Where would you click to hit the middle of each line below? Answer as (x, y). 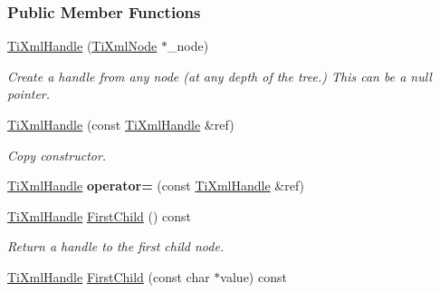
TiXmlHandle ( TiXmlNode (82, 46)
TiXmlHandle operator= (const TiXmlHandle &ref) (156, 186)
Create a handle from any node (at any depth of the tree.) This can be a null (220, 76)
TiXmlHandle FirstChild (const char (109, 276)
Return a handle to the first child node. (116, 246)
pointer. (29, 94)
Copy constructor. (57, 155)
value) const (253, 276)
